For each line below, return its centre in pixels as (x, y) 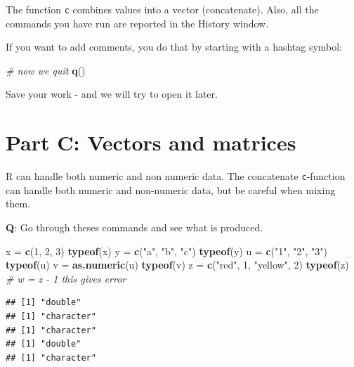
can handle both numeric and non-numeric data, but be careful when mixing (171, 189)
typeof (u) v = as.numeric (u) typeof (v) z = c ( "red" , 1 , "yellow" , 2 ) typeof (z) (177, 265)
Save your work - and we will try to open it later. (112, 94)
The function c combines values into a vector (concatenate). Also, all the (162, 9)
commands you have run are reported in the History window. (137, 23)
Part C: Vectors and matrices (151, 142)
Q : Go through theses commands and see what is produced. (135, 227)
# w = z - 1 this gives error (66, 278)
